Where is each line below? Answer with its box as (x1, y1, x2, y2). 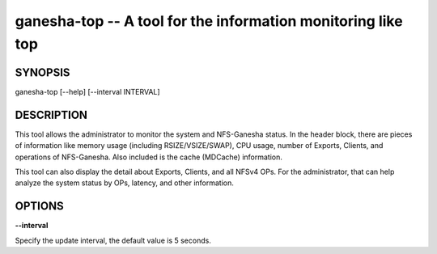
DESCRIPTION (15, 108, 88, 121)
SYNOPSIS (15, 66, 70, 79)
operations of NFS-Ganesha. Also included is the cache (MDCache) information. (15, 152, 282, 162)
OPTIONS (15, 199, 64, 214)
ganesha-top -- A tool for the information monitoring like (15, 12, 404, 30)
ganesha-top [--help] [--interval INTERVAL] (15, 87, 161, 96)
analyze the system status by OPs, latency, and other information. (15, 178, 235, 188)
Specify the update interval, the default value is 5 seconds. (15, 235, 212, 245)
